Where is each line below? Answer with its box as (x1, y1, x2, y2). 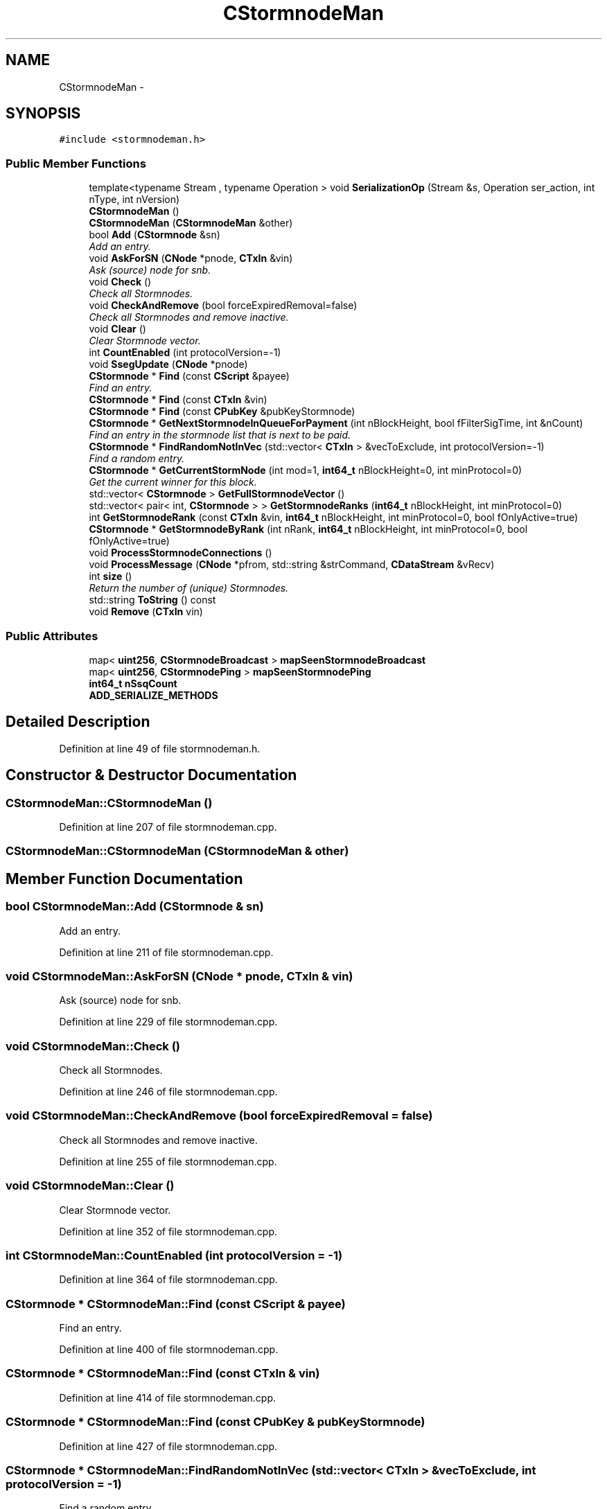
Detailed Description (6, 713, 150, 731)
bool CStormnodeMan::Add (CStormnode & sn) (6, 899, 264, 914)
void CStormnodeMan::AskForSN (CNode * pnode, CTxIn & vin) (6, 969, 353, 983)
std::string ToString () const (89, 594, 216, 606)
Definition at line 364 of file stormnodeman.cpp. (59, 1273, 278, 1286)
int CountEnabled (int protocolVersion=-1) (89, 346, 281, 359)
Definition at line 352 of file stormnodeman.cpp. (59, 1225, 277, 1237)
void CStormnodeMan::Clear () (6, 1179, 175, 1193)
